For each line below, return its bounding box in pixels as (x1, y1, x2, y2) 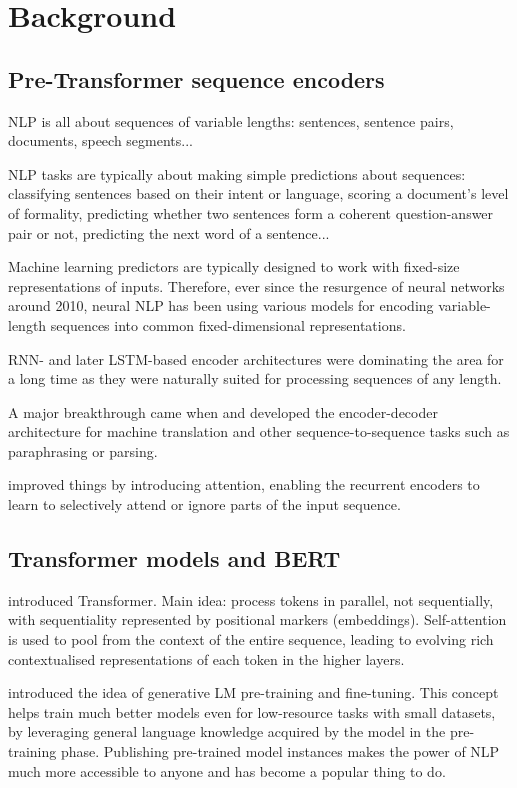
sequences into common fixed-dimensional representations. (50, 314, 406, 335)
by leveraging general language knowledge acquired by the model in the (8, 721, 446, 742)
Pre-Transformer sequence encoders (8, 63, 385, 94)
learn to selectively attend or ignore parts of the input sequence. (8, 494, 401, 515)
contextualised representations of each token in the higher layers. (8, 648, 405, 669)
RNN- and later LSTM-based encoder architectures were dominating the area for (8, 348, 504, 369)
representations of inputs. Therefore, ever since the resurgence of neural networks (8, 275, 505, 296)
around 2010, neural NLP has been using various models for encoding (8, 295, 434, 316)
